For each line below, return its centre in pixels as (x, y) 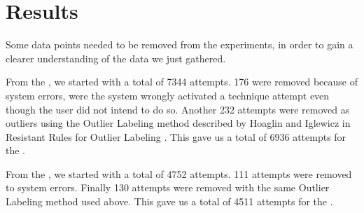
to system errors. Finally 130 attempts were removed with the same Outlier (168, 187)
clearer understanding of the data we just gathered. (116, 58)
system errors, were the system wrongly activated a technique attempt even (168, 95)
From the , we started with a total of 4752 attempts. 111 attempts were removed (179, 173)
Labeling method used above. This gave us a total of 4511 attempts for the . (169, 201)
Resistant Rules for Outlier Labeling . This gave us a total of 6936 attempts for (176, 136)
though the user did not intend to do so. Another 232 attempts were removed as (178, 109)
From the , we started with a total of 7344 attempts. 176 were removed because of (182, 82)
